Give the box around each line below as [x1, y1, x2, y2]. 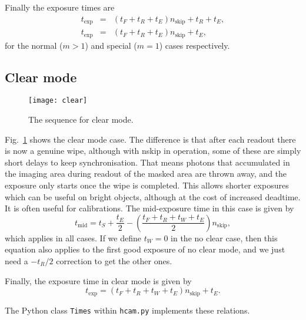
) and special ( [85, 39, 137, 51]
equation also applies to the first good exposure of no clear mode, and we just [5, 243, 285, 255]
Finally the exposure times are [5, 1, 115, 13]
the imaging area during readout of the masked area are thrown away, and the [5, 167, 287, 180]
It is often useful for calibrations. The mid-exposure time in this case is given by [5, 202, 294, 214]
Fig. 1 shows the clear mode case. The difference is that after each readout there [5, 133, 296, 145]
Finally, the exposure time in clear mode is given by [5, 274, 192, 287]
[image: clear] [28, 96, 88, 105]
